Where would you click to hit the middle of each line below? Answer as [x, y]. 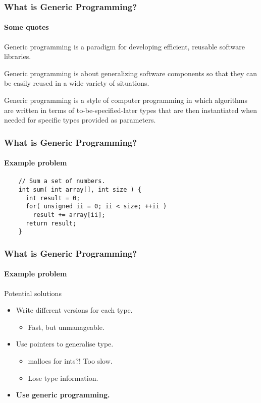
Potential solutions [33, 293]
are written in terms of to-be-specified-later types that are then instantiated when [130, 110]
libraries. [18, 56]
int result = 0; [53, 198]
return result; [51, 223]
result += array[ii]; [69, 215]
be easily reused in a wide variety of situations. [77, 83]
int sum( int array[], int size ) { [80, 190]
